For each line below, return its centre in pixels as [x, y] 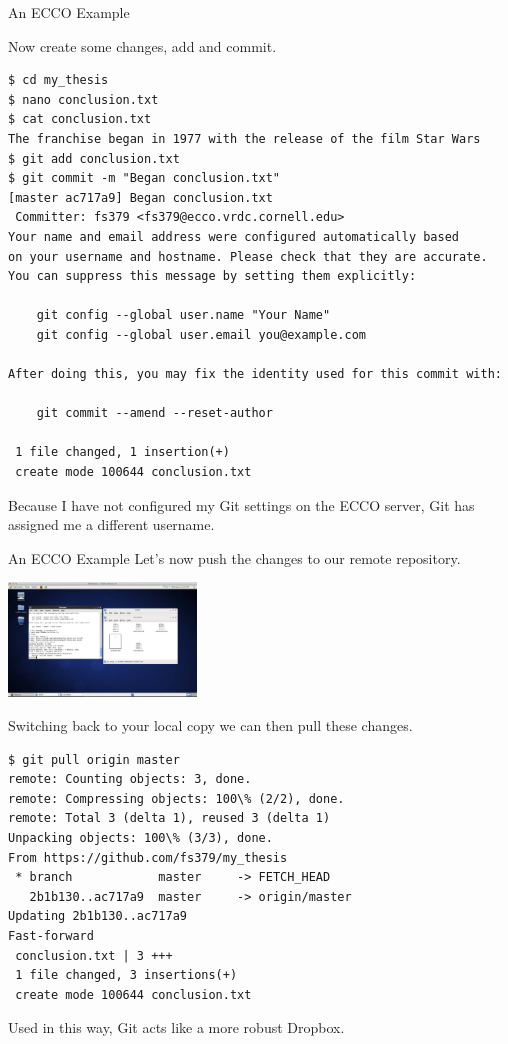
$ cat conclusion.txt [80, 119]
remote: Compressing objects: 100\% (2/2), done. [176, 798]
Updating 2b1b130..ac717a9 [97, 916]
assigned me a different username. [111, 524]
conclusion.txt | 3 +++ [94, 955]
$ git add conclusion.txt [94, 158]
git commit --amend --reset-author [154, 413]
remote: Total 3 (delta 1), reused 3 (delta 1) [169, 818]
